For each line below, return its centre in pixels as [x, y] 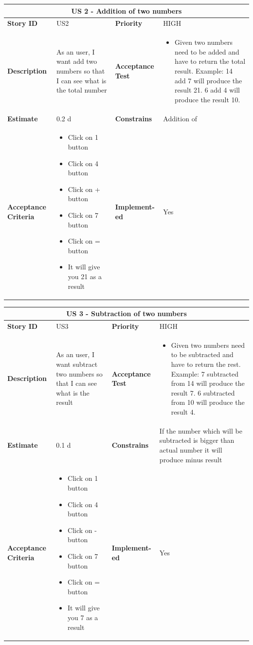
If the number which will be [201, 430]
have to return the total [210, 61]
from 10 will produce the [208, 402]
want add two [77, 61]
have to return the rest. [206, 364]
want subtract [77, 364]
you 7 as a [83, 617]
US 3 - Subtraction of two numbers [126, 313]
